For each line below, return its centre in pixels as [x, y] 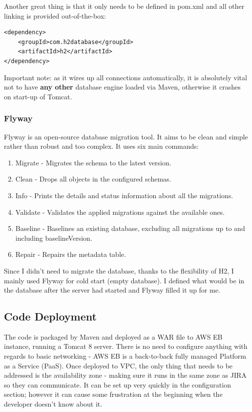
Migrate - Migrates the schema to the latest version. [93, 162]
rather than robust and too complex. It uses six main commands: [101, 146]
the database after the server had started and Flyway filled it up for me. [112, 290]
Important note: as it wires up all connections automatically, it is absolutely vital [126, 77]
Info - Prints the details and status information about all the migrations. [124, 195]
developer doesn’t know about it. [53, 404]
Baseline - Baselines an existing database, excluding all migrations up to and [130, 228]
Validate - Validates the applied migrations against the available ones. [120, 212]
